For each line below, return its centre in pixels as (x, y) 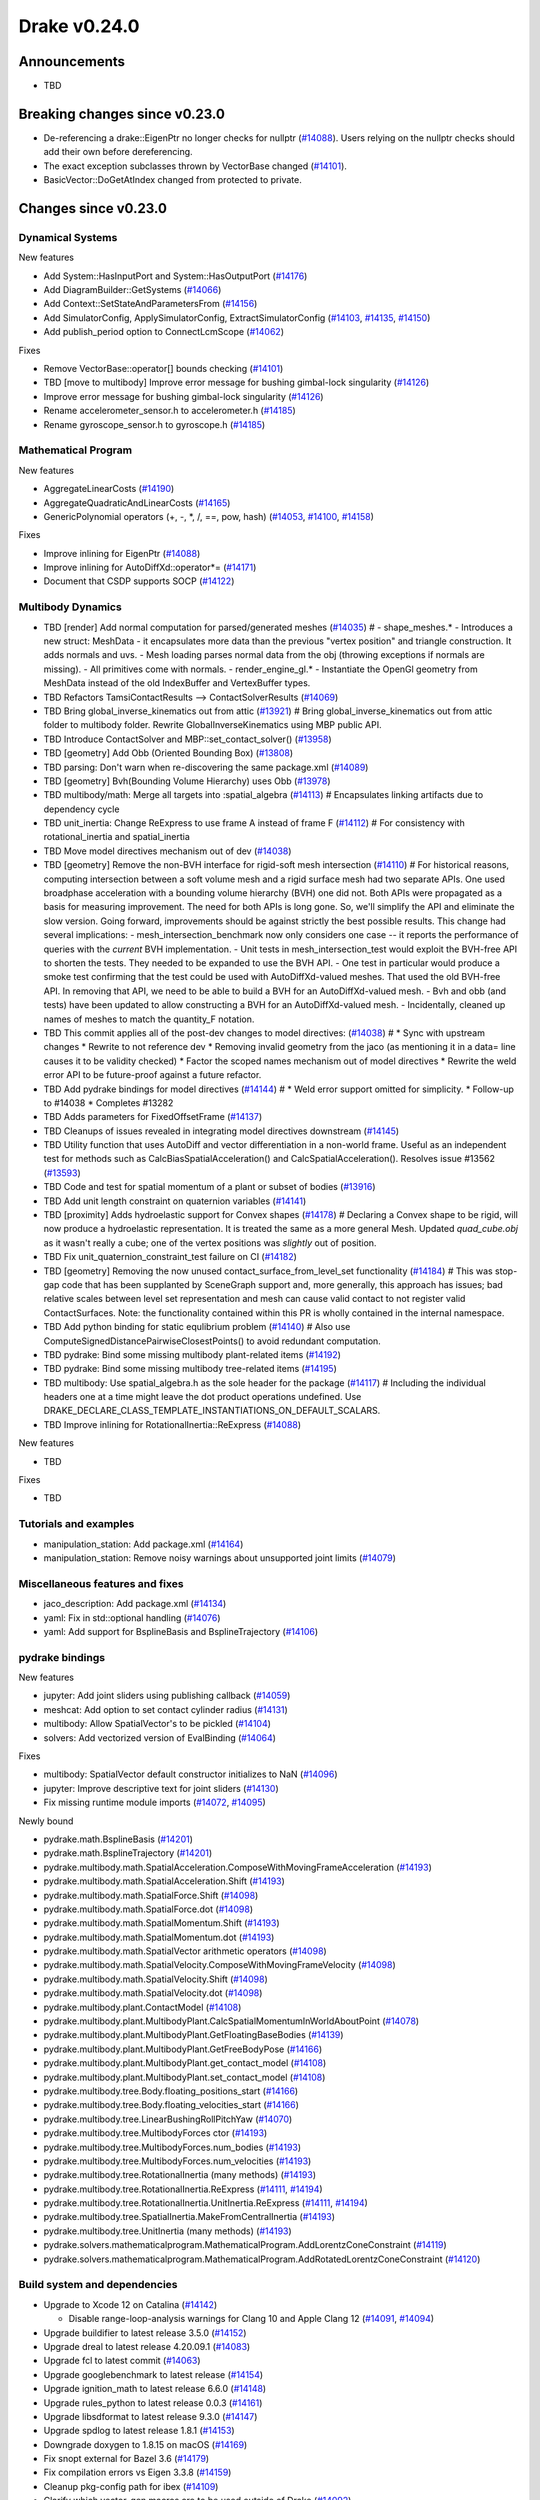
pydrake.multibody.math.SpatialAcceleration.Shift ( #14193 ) (164, 1881)
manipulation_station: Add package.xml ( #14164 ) (143, 1544)
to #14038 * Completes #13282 (108, 1102)
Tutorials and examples (76, 1524)
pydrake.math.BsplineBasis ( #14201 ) (118, 1839)
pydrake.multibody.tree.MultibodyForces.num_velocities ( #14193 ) (177, 2161)
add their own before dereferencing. (118, 152)
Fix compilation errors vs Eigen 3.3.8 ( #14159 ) (137, 2472)
